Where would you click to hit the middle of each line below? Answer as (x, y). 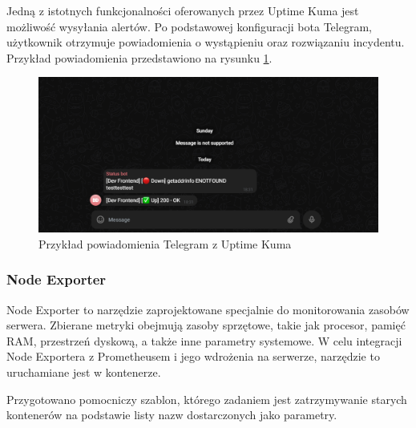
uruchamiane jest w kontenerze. (84, 371)
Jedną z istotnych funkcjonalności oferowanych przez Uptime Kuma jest (183, 10)
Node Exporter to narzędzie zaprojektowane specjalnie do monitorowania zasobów (208, 309)
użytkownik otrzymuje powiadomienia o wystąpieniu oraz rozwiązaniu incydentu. (206, 42)
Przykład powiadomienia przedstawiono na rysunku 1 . (139, 57)
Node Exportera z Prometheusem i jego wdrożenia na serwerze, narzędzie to (193, 356)
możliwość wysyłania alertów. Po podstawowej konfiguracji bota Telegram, (189, 26)
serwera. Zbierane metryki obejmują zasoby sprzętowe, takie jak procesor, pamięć (206, 325)
